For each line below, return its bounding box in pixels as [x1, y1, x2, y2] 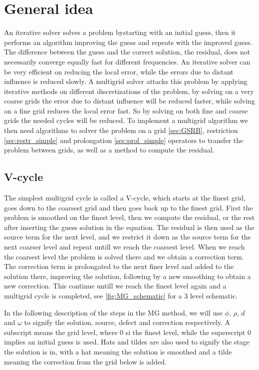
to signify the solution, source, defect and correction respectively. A [24, 317, 230, 327]
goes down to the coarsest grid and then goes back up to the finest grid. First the [4, 202, 253, 212]
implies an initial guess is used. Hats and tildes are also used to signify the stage [4, 336, 250, 347]
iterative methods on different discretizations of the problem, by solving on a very [4, 85, 254, 96]
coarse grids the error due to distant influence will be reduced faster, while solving [4, 95, 256, 106]
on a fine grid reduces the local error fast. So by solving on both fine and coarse [4, 105, 248, 115]
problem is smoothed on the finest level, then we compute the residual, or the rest [4, 212, 255, 222]
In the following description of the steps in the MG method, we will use [4, 307, 223, 317]
